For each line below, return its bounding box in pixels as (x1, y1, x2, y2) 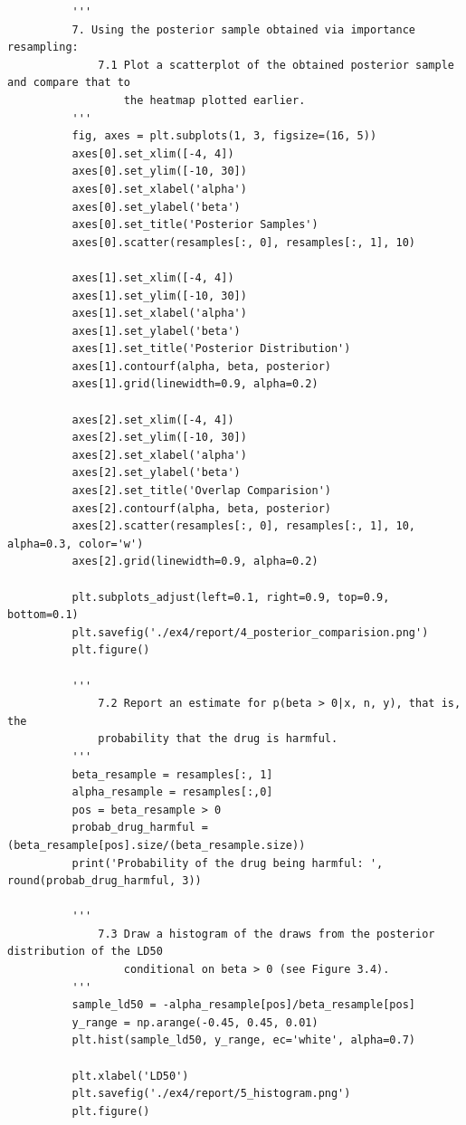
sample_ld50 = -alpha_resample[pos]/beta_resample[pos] (71, 998, 416, 1012)
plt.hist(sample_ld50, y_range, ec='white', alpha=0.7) (71, 1034, 416, 1047)
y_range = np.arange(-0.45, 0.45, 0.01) (71, 1015, 319, 1029)
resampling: (7, 41, 79, 54)
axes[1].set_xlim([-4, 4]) (71, 271, 234, 284)
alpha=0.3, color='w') (7, 537, 144, 550)
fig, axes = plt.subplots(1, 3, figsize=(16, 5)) (71, 129, 377, 143)
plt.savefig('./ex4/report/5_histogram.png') (71, 1087, 351, 1101)
